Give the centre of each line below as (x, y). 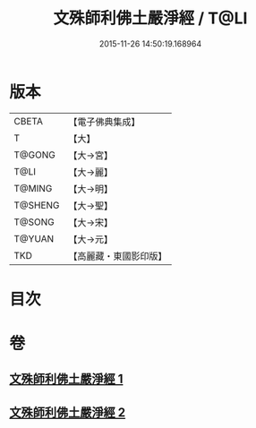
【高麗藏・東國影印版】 (118, 256)
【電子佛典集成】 (104, 122)
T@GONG (34, 155)
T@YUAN (34, 238)
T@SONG (34, 222)
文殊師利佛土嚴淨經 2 (68, 412)
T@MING (33, 188)
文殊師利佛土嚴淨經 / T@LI (150, 18)
